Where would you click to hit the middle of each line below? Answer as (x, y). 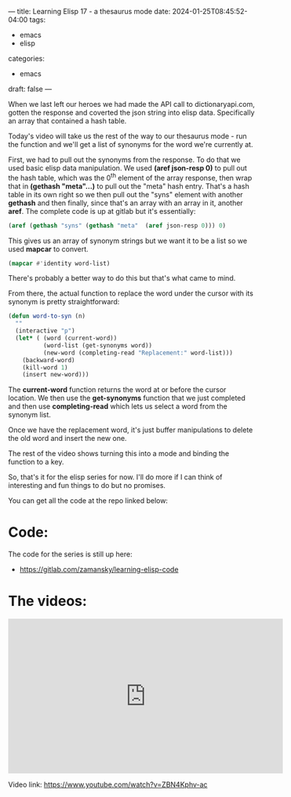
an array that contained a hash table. (67, 121)
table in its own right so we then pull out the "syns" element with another (125, 194)
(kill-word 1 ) (45, 367)
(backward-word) (49, 360)
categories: (26, 59)
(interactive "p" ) (45, 331)
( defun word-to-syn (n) (47, 316)
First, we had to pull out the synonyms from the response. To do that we (124, 160)
